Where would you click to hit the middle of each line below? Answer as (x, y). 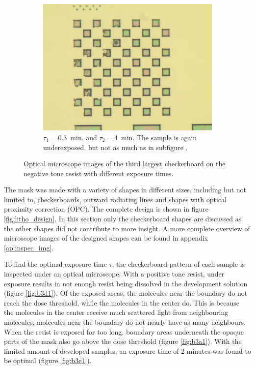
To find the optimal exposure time (55, 264)
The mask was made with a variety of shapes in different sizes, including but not (125, 190)
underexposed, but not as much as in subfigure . (115, 147)
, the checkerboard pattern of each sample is (178, 264)
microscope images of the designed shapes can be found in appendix (106, 238)
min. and (84, 137)
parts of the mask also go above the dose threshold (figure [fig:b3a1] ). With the (123, 341)
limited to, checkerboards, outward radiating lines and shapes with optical (115, 199)
